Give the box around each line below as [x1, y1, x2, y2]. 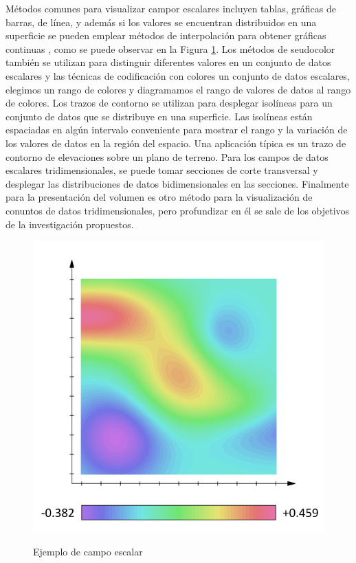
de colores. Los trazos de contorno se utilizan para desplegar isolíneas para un [5, 96, 333, 110]
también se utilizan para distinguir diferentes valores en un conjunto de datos [5, 55, 331, 69]
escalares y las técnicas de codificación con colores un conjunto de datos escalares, [5, 68, 350, 82]
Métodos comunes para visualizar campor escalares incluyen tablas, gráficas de [5, 1, 336, 15]
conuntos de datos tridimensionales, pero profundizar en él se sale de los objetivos [5, 203, 350, 217]
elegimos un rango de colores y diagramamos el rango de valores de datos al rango [5, 82, 351, 96]
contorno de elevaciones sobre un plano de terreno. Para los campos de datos [5, 149, 329, 164]
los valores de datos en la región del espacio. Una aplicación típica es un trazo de [5, 135, 346, 150]
